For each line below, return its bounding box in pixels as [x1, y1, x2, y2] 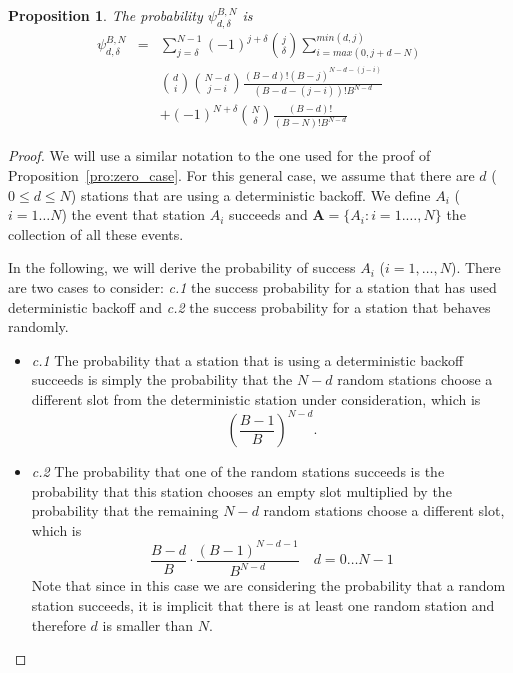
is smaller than [102, 614, 193, 635]
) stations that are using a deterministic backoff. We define [70, 184, 431, 205]
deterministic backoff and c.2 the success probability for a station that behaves [8, 296, 491, 317]
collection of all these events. [8, 223, 184, 244]
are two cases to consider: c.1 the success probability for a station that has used [8, 277, 497, 297]
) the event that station [61, 204, 206, 225]
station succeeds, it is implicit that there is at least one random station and [31, 594, 495, 615]
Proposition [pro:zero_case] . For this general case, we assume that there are [8, 165, 475, 186]
